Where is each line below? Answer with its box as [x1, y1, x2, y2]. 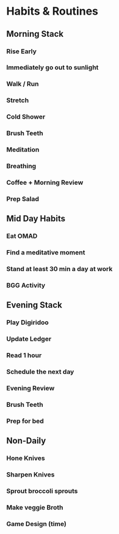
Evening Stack [6, 300, 62, 310]
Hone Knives [6, 454, 45, 462]
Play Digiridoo [6, 318, 49, 327]
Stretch [6, 96, 29, 105]
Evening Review [6, 384, 55, 392]
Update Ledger [6, 335, 52, 343]
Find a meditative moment [6, 248, 85, 257]
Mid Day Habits [6, 213, 66, 224]
